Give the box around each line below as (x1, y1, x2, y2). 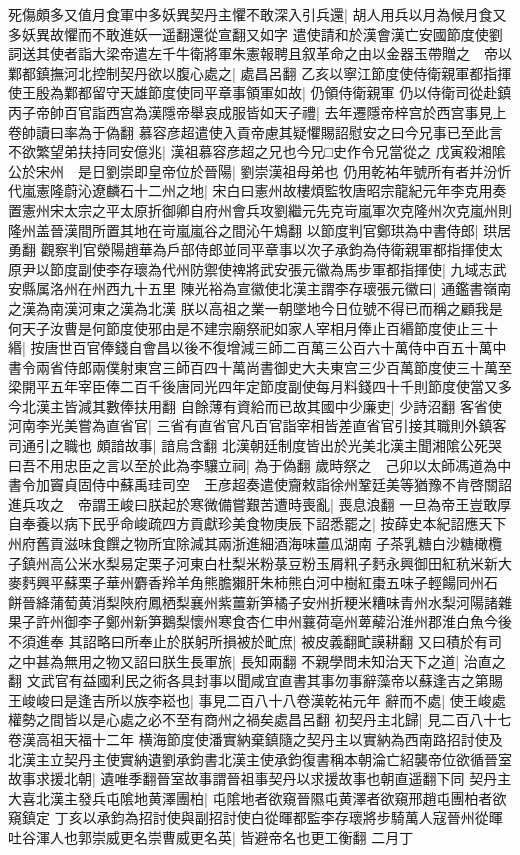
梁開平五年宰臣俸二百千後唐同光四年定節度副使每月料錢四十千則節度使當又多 (8, 376, 512, 397)
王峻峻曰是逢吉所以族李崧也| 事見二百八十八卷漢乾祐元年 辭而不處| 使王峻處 (8, 689, 506, 710)
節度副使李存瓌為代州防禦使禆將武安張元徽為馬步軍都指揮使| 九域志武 (49, 258, 507, 279)
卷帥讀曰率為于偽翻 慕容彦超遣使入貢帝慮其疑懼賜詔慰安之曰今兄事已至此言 (8, 121, 503, 142)
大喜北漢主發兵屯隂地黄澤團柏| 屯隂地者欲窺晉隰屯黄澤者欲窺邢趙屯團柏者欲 (8, 787, 507, 808)
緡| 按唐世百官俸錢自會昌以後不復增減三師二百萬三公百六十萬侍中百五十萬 (8, 337, 493, 358)
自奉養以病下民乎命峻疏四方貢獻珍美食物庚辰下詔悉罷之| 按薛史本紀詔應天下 (8, 513, 507, 534)
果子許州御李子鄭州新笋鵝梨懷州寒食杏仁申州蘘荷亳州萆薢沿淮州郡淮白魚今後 (8, 611, 512, 632)
